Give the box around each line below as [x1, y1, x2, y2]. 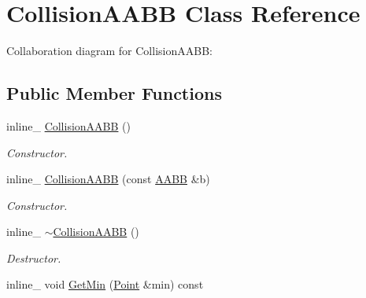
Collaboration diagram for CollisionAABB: [6, 42, 213, 59]
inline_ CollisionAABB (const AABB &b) [6, 171, 210, 187]
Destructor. [6, 249, 61, 266]
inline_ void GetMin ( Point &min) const [6, 276, 204, 292]
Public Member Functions [6, 81, 222, 105]
